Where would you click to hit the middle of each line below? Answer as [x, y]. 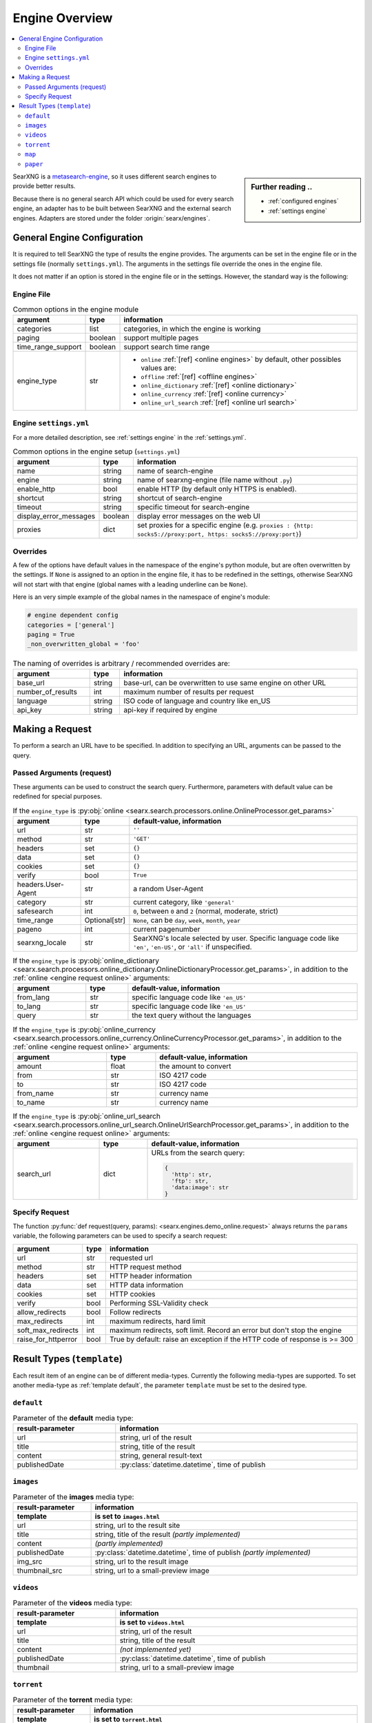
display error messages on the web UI [199, 516]
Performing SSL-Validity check [159, 1303]
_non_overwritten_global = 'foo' [84, 644]
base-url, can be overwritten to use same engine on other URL [225, 682]
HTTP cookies [132, 1294]
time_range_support [49, 347]
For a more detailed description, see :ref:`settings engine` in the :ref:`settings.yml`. [130, 437]
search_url [34, 1174]
